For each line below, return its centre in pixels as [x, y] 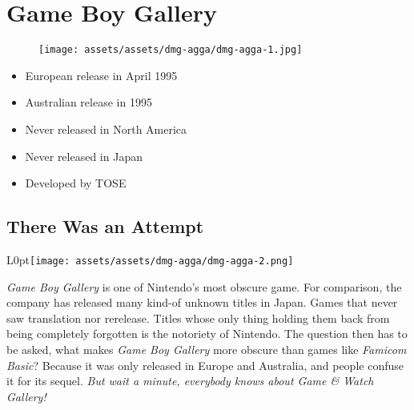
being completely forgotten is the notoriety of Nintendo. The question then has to [207, 334]
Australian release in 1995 [88, 102]
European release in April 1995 [101, 75]
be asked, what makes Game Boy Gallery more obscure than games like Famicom [207, 349]
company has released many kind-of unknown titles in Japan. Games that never [202, 302]
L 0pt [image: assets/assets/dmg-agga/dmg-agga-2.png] [150, 259]
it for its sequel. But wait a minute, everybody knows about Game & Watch [190, 381]
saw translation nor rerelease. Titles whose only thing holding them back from [198, 318]
